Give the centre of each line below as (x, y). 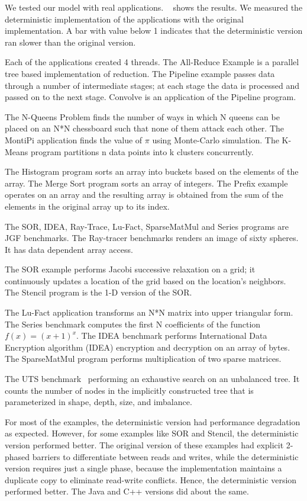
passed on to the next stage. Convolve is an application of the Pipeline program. (151, 97)
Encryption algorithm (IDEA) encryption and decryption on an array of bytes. (148, 347)
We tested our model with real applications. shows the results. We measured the (154, 7)
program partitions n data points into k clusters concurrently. (142, 151)
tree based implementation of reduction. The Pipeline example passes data (140, 73)
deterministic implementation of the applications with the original (124, 19)
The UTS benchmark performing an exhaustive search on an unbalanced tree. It (152, 379)
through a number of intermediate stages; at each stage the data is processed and (152, 85)
